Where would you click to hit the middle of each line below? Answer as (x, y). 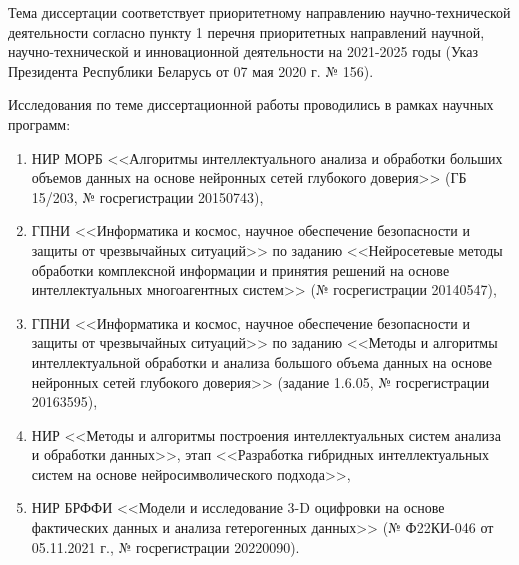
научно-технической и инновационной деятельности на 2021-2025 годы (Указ (243, 51)
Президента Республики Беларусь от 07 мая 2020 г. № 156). (191, 70)
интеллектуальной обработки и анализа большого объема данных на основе (262, 361)
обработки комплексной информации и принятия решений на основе (240, 269)
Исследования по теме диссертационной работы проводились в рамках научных (251, 104)
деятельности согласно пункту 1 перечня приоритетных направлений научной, (246, 31)
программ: (39, 123)
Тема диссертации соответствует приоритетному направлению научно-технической (259, 12)
